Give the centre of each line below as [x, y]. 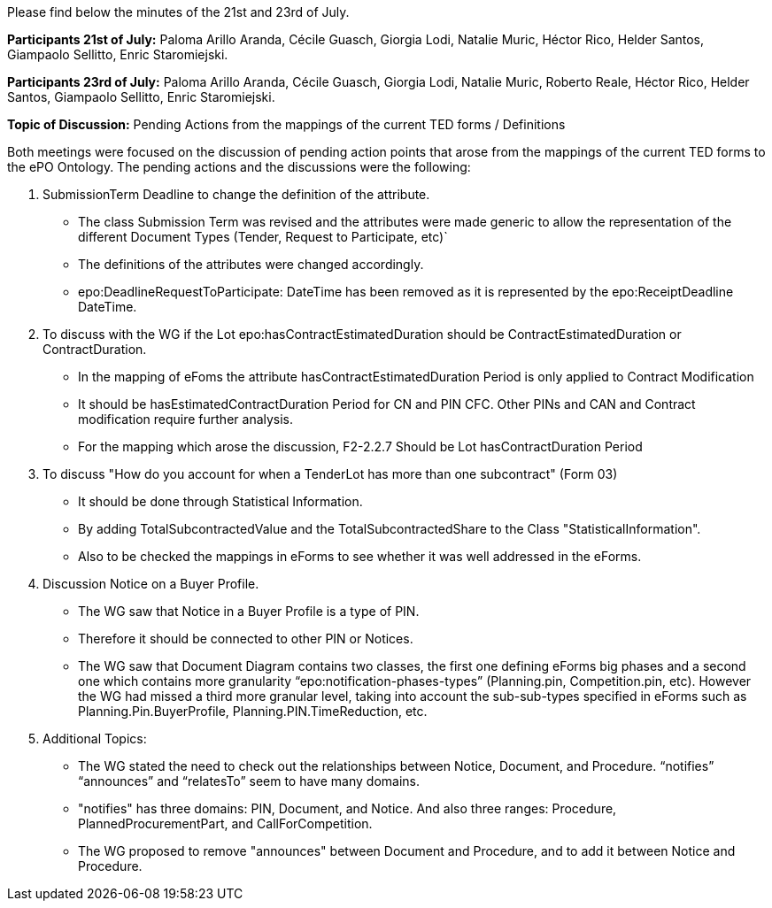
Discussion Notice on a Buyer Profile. [151, 584]
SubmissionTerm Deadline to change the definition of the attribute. [236, 194]
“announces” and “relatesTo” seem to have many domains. [249, 781]
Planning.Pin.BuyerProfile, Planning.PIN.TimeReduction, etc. [253, 711]
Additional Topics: [95, 739]
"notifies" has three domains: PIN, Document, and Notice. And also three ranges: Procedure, [347, 808]
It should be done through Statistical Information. [220, 501]
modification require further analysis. [186, 419]
